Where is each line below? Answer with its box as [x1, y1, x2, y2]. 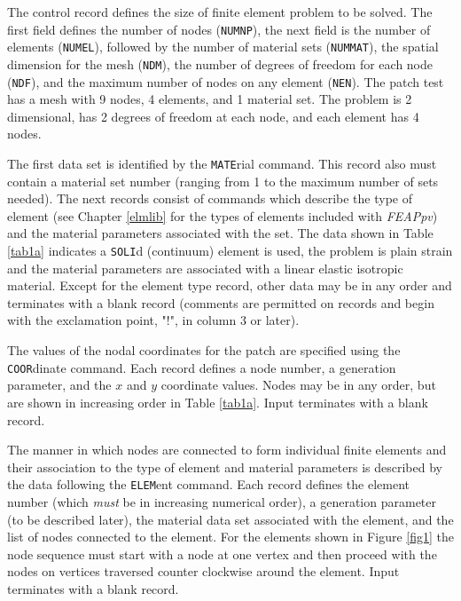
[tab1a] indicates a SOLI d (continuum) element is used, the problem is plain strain [7, 241, 453, 260]
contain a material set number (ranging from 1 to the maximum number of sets [7, 171, 439, 190]
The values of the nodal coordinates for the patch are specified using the [7, 341, 401, 360]
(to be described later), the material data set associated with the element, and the [7, 510, 454, 528]
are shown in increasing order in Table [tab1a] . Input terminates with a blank [7, 392, 428, 411]
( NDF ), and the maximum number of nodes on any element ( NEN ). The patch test [7, 72, 444, 91]
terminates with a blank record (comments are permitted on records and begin [7, 293, 434, 312]
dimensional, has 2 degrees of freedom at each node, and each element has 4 [7, 107, 419, 125]
